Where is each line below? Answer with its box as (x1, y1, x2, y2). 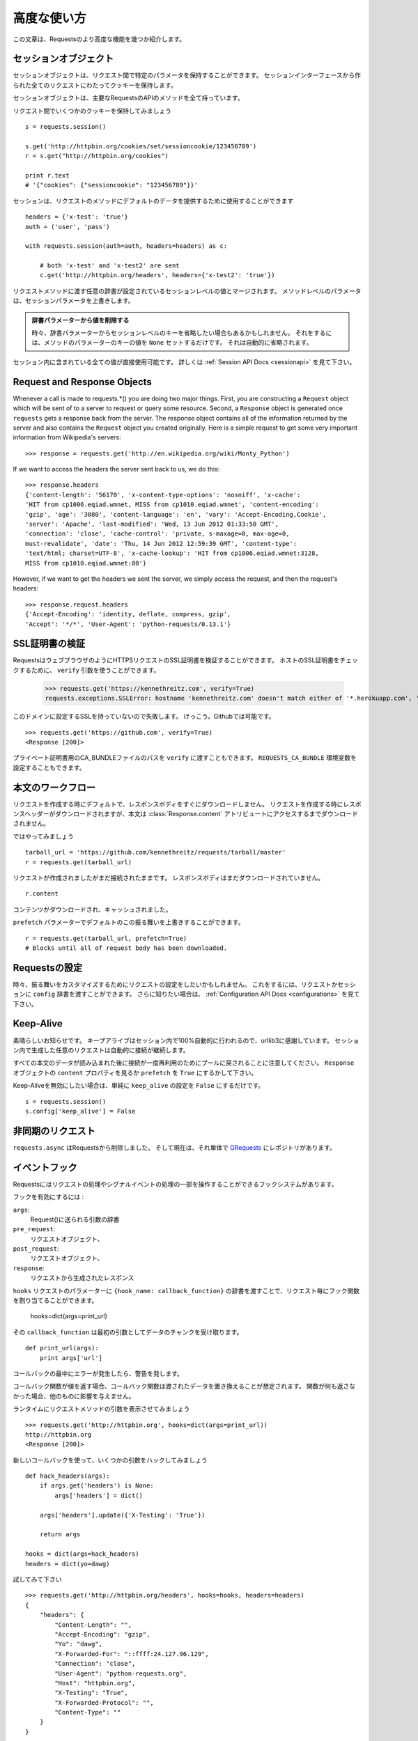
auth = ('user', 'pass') (25, 223, 110, 231)
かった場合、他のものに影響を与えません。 (13, 1391, 135, 1400)
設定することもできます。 (13, 763, 86, 772)
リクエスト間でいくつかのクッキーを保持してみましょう (13, 107, 172, 115)
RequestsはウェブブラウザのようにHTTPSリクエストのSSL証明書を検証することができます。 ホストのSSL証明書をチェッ (13, 656, 358, 664)
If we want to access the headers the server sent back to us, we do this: (13, 465, 220, 474)
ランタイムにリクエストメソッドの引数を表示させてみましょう (13, 1405, 190, 1413)
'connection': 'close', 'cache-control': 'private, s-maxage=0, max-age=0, (25, 530, 290, 538)
